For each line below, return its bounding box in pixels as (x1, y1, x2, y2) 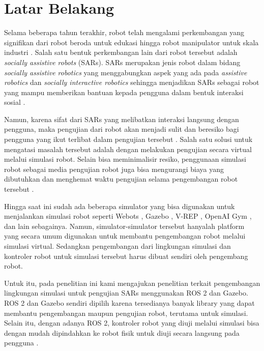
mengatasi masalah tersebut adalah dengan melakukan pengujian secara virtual (4, 143, 252, 154)
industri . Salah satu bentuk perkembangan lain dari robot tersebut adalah (4, 47, 238, 57)
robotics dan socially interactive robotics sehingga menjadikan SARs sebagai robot (4, 77, 259, 87)
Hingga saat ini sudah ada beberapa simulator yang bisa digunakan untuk (4, 200, 235, 211)
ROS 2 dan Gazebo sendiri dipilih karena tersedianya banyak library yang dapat (4, 297, 255, 308)
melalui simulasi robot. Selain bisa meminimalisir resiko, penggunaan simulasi (4, 154, 246, 164)
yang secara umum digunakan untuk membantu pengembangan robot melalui (4, 230, 246, 241)
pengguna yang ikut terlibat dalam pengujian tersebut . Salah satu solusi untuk (4, 134, 253, 144)
